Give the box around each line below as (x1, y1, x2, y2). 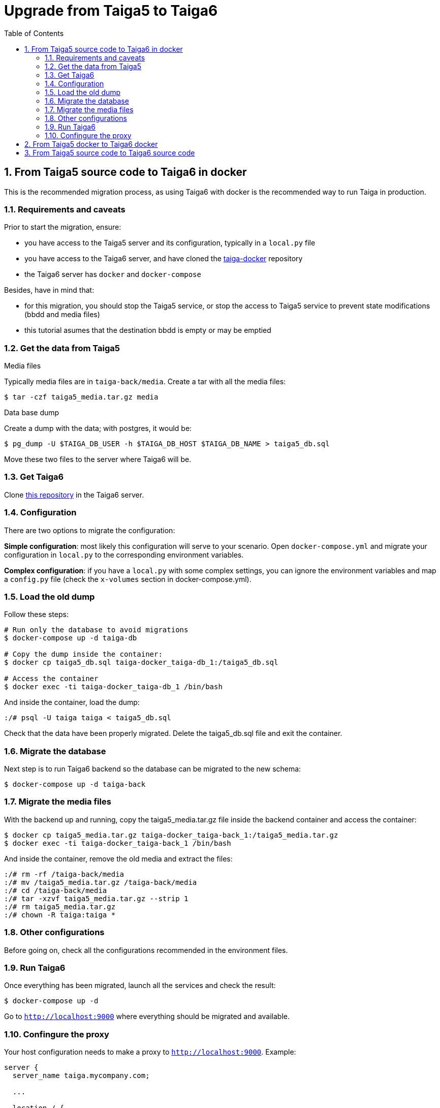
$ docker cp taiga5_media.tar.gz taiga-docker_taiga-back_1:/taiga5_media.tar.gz (4, 830, 338, 839)
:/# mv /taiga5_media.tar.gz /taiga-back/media (4, 878, 197, 886)
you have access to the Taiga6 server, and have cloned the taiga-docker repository (24, 254, 303, 263)
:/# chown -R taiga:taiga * (4, 910, 116, 919)
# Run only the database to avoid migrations (4, 626, 188, 634)
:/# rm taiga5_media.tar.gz (4, 902, 116, 911)
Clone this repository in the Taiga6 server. (4, 490, 144, 499)
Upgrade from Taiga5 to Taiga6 (4, 2, 218, 19)
